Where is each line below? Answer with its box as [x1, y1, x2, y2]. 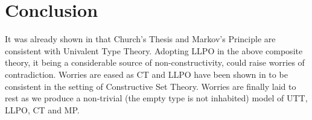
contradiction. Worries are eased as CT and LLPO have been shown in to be [5, 68, 288, 80]
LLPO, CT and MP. [5, 103, 80, 116]
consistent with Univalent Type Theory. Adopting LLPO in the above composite [5, 44, 303, 57]
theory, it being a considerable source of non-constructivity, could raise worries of [5, 56, 305, 69]
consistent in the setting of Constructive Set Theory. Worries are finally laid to [5, 80, 296, 92]
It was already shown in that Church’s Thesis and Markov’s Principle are [5, 33, 276, 45]
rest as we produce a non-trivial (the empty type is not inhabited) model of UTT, [5, 92, 308, 104]
